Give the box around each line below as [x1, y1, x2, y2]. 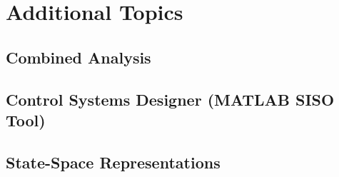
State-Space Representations [6, 151, 221, 173]
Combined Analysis [6, 46, 151, 68]
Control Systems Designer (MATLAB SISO [6, 88, 335, 110]
